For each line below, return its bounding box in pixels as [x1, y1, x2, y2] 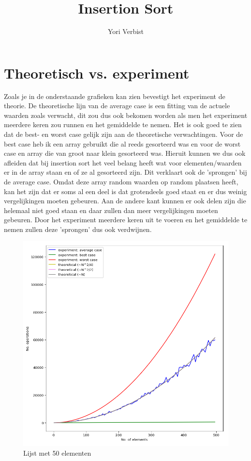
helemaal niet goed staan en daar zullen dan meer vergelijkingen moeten [4, 205, 218, 215]
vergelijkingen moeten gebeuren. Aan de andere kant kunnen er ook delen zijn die [4, 196, 246, 206]
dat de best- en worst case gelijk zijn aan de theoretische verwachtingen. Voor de [4, 129, 243, 139]
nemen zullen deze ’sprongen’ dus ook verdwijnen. [4, 224, 152, 234]
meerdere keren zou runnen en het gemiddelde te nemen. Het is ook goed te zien [4, 119, 242, 130]
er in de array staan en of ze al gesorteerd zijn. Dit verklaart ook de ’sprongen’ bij [4, 167, 247, 177]
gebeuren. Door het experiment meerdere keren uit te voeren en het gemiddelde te [4, 214, 248, 225]
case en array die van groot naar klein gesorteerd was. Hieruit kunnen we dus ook [4, 148, 246, 158]
